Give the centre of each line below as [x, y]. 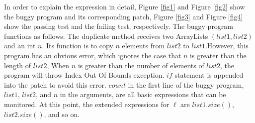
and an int [20, 46]
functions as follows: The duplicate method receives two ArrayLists [106, 36]
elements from [143, 46]
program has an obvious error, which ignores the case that [93, 55]
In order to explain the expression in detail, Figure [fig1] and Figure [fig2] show [125, 6]
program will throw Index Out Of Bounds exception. [84, 75]
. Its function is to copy [78, 46]
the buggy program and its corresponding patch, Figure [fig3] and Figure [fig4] [124, 16]
